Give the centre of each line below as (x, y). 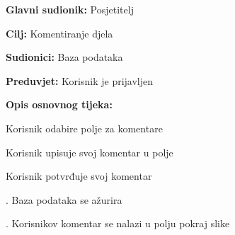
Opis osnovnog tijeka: (59, 104)
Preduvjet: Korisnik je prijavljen (80, 80)
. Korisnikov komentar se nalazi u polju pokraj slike (118, 223)
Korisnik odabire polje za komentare (84, 128)
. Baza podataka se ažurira (64, 199)
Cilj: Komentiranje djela (59, 33)
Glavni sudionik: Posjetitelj (70, 9)
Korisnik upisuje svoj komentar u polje (90, 152)
